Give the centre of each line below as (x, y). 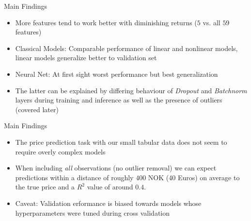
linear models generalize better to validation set (86, 58)
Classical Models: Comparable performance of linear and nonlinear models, (126, 48)
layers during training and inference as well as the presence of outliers (119, 100)
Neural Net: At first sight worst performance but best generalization (117, 74)
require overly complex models (60, 151)
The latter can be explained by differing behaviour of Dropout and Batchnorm (131, 90)
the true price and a (45, 187)
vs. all (212, 22)
